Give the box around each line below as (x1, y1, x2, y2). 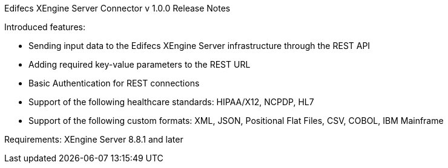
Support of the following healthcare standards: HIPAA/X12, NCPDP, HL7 (28, 97, 314, 107)
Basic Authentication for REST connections (28, 78, 200, 88)
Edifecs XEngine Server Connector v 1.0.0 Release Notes (4, 3, 231, 13)
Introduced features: (4, 22, 85, 32)
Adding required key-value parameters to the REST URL (28, 59, 251, 69)
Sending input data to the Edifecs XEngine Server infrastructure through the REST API (28, 40, 371, 51)
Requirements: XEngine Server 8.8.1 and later (4, 134, 183, 144)
